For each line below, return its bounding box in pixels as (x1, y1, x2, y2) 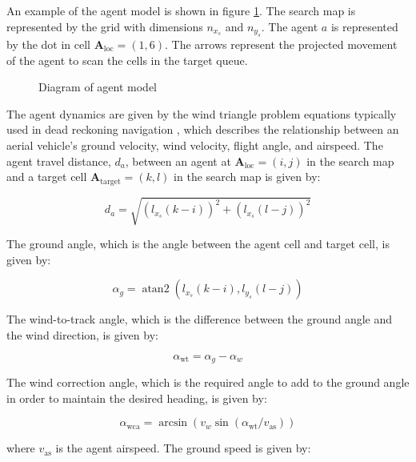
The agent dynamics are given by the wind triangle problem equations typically (6, 105, 397, 122)
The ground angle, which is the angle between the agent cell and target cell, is (6, 235, 390, 252)
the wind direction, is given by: (6, 326, 158, 343)
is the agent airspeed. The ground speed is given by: (55, 440, 311, 456)
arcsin (158, 417, 188, 429)
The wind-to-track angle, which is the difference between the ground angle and (6, 311, 393, 327)
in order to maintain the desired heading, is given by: (6, 389, 267, 406)
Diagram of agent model (38, 78, 158, 95)
